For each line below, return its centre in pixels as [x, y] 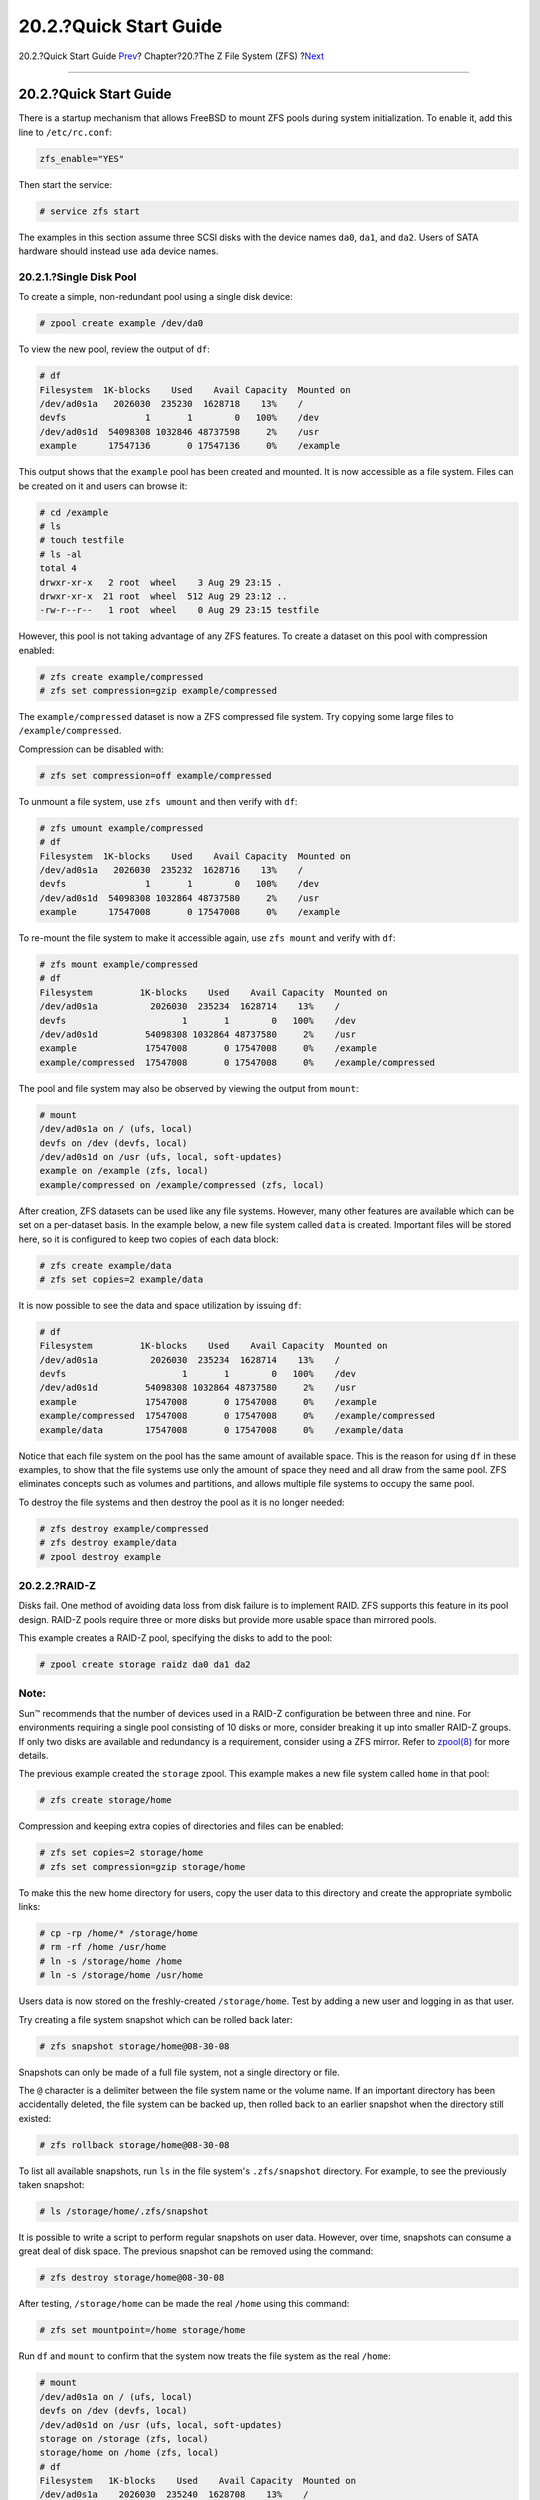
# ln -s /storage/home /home [111, 1961]
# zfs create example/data [105, 1265]
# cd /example [74, 512]
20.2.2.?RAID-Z [57, 1585]
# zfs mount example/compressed [119, 964]
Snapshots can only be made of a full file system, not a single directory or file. [179, 2072]
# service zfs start [89, 211]
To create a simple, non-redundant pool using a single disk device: [156, 297]
